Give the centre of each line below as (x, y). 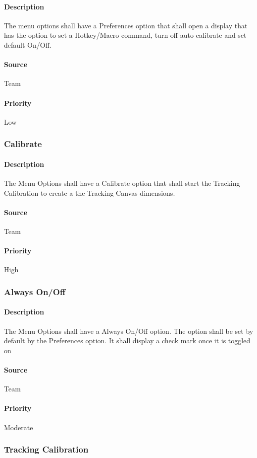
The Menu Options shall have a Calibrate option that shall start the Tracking (122, 183)
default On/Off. (28, 44)
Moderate (19, 427)
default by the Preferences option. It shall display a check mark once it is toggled (127, 341)
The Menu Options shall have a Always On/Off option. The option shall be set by (129, 331)
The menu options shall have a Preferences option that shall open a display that (126, 25)
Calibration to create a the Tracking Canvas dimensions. (90, 192)
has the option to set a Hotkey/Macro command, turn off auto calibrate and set (125, 35)
